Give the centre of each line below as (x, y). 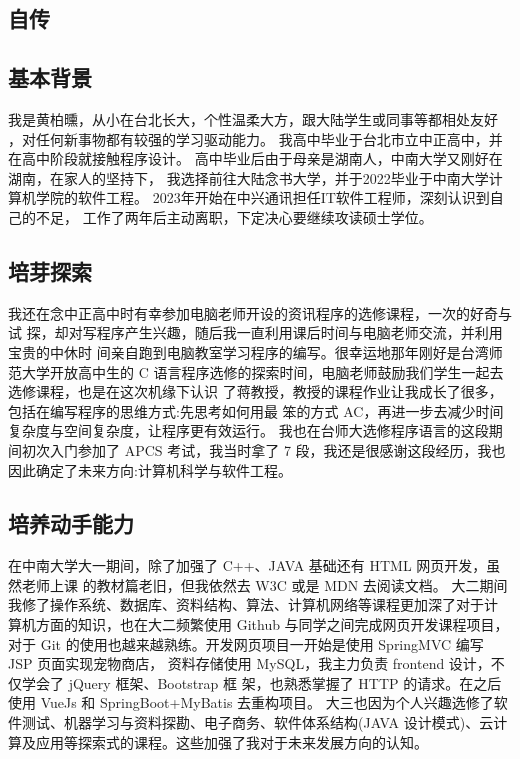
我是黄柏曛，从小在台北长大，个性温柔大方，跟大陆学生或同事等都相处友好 (253, 118)
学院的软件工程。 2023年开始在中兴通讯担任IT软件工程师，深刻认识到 (262, 197)
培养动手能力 (71, 523)
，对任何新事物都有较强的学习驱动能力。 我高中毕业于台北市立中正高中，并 (255, 138)
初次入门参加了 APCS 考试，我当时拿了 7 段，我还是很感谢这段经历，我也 (263, 449)
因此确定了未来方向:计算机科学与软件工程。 (150, 469)
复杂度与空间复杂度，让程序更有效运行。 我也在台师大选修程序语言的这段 (248, 430)
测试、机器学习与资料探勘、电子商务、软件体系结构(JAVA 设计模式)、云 (257, 722)
